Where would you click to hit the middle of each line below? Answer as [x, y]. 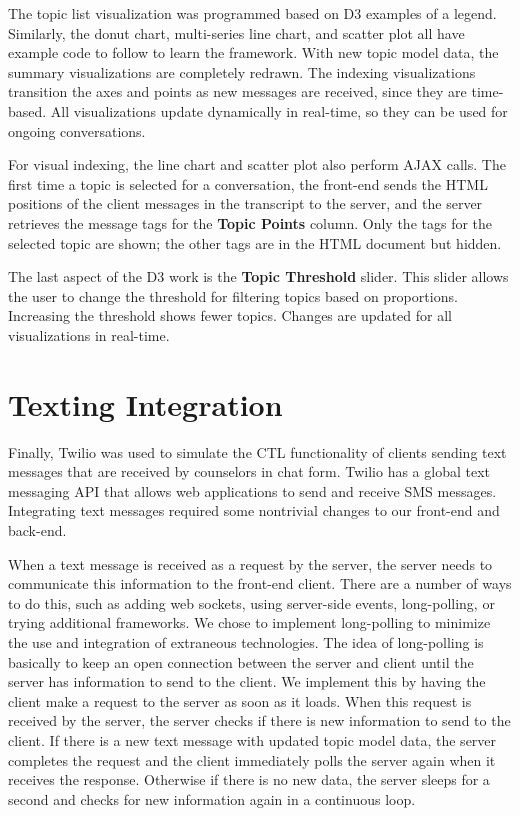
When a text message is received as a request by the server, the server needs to [250, 563]
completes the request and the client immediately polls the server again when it [252, 759]
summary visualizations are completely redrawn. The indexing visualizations [242, 71]
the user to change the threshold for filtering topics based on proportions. [233, 295]
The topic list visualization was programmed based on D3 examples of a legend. [252, 13]
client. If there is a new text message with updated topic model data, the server [252, 739]
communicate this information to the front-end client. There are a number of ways [260, 583]
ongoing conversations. [77, 130]
